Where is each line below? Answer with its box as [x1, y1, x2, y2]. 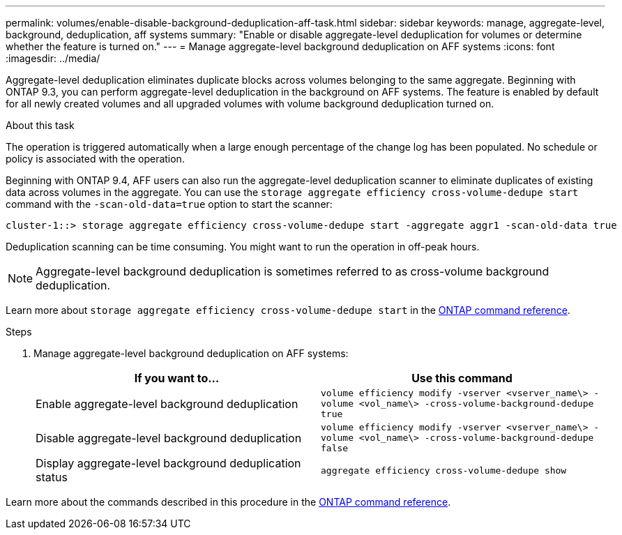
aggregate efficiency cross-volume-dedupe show [321, 465, 567, 476]
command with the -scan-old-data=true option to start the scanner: [6, 198, 333, 210]
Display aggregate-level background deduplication [36, 456, 301, 470]
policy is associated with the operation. [6, 153, 185, 165]
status [36, 470, 68, 484]
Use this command [411, 371, 513, 385]
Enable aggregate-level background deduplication [36, 396, 298, 411]
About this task [6, 119, 75, 131]
